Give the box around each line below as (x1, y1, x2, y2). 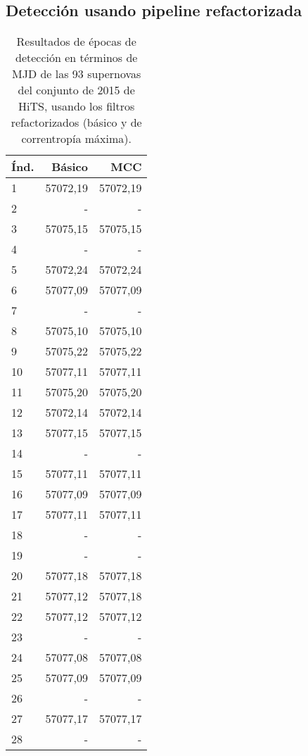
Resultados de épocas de (16, 33, 136, 50)
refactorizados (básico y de (11, 114, 142, 131)
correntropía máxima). (21, 130, 132, 147)
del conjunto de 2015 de (18, 82, 135, 99)
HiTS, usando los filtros (18, 98, 135, 115)
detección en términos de (15, 49, 138, 66)
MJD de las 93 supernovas (12, 65, 141, 82)
